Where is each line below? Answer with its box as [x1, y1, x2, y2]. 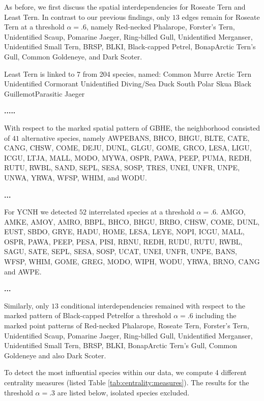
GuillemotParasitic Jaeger [4, 88, 85, 99]
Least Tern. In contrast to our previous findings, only [4, 11, 170, 22]
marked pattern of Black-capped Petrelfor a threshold [4, 310, 171, 321]
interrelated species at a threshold [89, 206, 194, 217]
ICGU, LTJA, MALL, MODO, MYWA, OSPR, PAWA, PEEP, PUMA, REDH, [4, 152, 252, 163]
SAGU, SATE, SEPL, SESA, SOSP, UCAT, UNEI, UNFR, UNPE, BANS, [4, 246, 237, 257]
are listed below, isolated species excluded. [57, 387, 190, 397]
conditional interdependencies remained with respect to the [61, 300, 246, 311]
